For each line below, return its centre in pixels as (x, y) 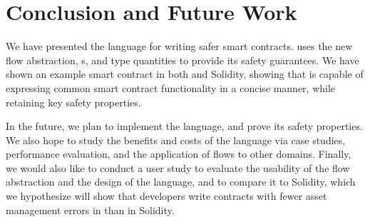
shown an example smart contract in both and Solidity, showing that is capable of (185, 74)
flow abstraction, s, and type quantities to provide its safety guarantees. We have (183, 60)
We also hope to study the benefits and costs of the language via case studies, (176, 140)
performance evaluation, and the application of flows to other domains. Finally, (179, 154)
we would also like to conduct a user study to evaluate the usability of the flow (178, 167)
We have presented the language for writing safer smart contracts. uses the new (179, 46)
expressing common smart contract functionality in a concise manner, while (171, 87)
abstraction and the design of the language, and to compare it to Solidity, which (181, 182)
